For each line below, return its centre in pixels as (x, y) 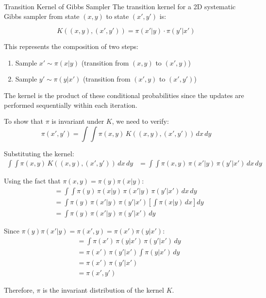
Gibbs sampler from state (42, 16)
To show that (24, 121)
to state (117, 16)
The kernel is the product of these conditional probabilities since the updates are (124, 95)
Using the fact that (32, 181)
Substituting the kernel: (39, 153)
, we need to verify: (140, 121)
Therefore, (19, 290)
